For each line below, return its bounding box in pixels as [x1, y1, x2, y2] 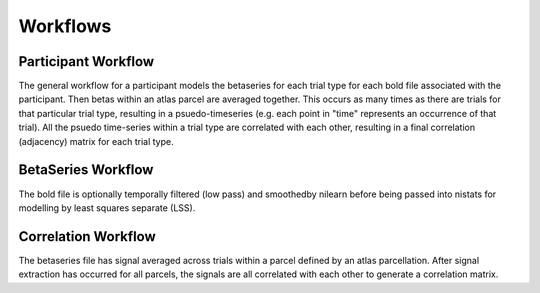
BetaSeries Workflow [18, 161, 154, 179]
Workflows [18, 15, 112, 37]
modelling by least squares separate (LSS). [18, 201, 196, 214]
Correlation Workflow [18, 228, 157, 245]
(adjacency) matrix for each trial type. [18, 135, 174, 147]
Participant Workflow [18, 53, 155, 70]
